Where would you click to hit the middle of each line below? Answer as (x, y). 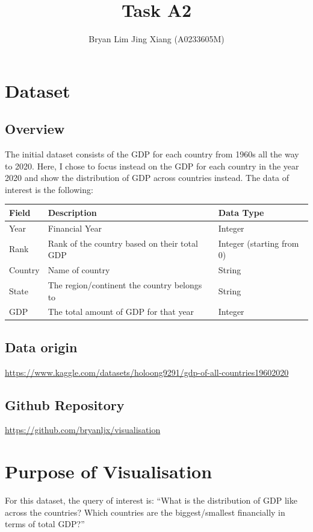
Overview (35, 129)
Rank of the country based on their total (123, 243)
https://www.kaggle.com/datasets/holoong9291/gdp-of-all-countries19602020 (147, 372)
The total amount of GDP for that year (121, 312)
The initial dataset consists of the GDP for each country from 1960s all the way (152, 154)
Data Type (241, 212)
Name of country (79, 270)
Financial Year (75, 228)
